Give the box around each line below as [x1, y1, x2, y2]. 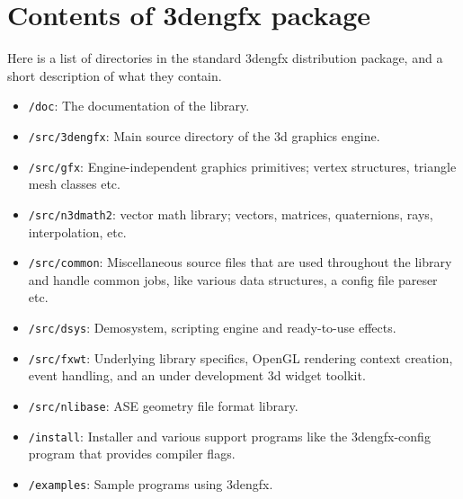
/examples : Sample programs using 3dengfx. [28, 474, 273, 493]
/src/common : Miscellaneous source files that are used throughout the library [28, 253, 452, 272]
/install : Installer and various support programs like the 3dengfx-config [28, 426, 431, 445]
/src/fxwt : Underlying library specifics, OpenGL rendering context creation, [28, 348, 453, 367]
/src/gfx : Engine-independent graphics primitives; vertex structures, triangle [28, 156, 457, 175]
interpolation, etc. [28, 222, 127, 241]
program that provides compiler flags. [28, 444, 236, 463]
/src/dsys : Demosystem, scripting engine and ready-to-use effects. [28, 317, 396, 336]
